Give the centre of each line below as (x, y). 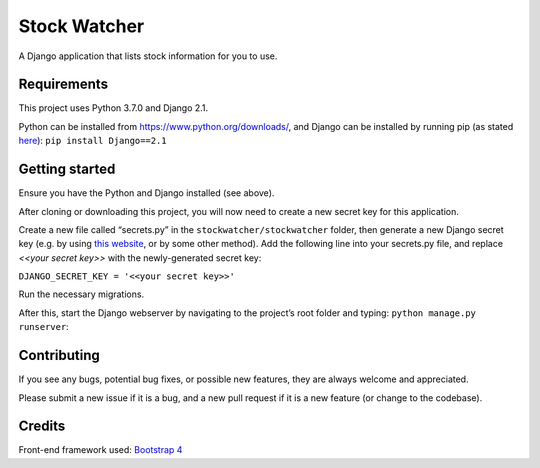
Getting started (67, 169)
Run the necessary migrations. (81, 294)
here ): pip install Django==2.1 (92, 141)
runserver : (43, 327)
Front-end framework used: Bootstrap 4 (100, 450)
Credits (42, 426)
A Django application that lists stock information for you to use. (148, 56)
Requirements (63, 84)
